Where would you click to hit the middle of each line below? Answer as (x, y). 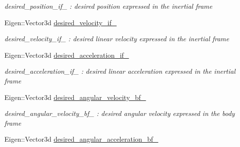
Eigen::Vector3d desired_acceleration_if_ (67, 55)
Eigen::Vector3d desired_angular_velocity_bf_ (75, 97)
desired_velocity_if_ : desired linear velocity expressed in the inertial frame (117, 39)
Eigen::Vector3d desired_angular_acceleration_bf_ (81, 139)
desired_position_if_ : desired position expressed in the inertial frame (108, 6)
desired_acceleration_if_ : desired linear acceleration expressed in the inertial (120, 71)
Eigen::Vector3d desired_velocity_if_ (61, 22)
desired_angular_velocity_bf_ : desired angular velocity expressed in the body (120, 113)
